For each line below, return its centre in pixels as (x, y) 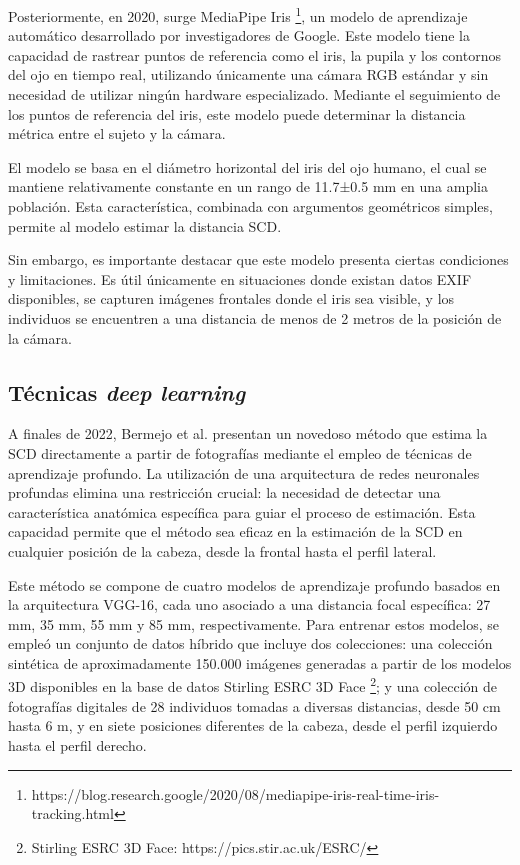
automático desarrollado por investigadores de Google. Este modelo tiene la (239, 35)
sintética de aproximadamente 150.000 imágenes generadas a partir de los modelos (260, 662)
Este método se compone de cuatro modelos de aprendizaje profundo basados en (254, 584)
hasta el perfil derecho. (77, 744)
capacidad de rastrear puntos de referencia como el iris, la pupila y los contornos (254, 54)
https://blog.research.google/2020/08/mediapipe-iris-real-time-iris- (235, 793)
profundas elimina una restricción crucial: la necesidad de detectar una (224, 492)
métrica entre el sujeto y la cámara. (117, 133)
